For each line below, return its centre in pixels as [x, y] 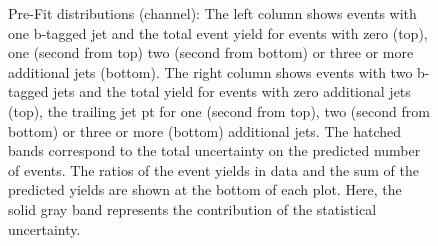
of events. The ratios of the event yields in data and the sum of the [213, 169]
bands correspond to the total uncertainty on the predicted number [214, 150]
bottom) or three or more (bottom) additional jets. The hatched [205, 130]
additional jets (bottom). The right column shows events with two [210, 71]
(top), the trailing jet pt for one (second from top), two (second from [219, 110]
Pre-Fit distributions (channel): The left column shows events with [212, 13]
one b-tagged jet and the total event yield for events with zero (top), [218, 32]
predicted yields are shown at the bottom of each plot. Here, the [205, 189]
